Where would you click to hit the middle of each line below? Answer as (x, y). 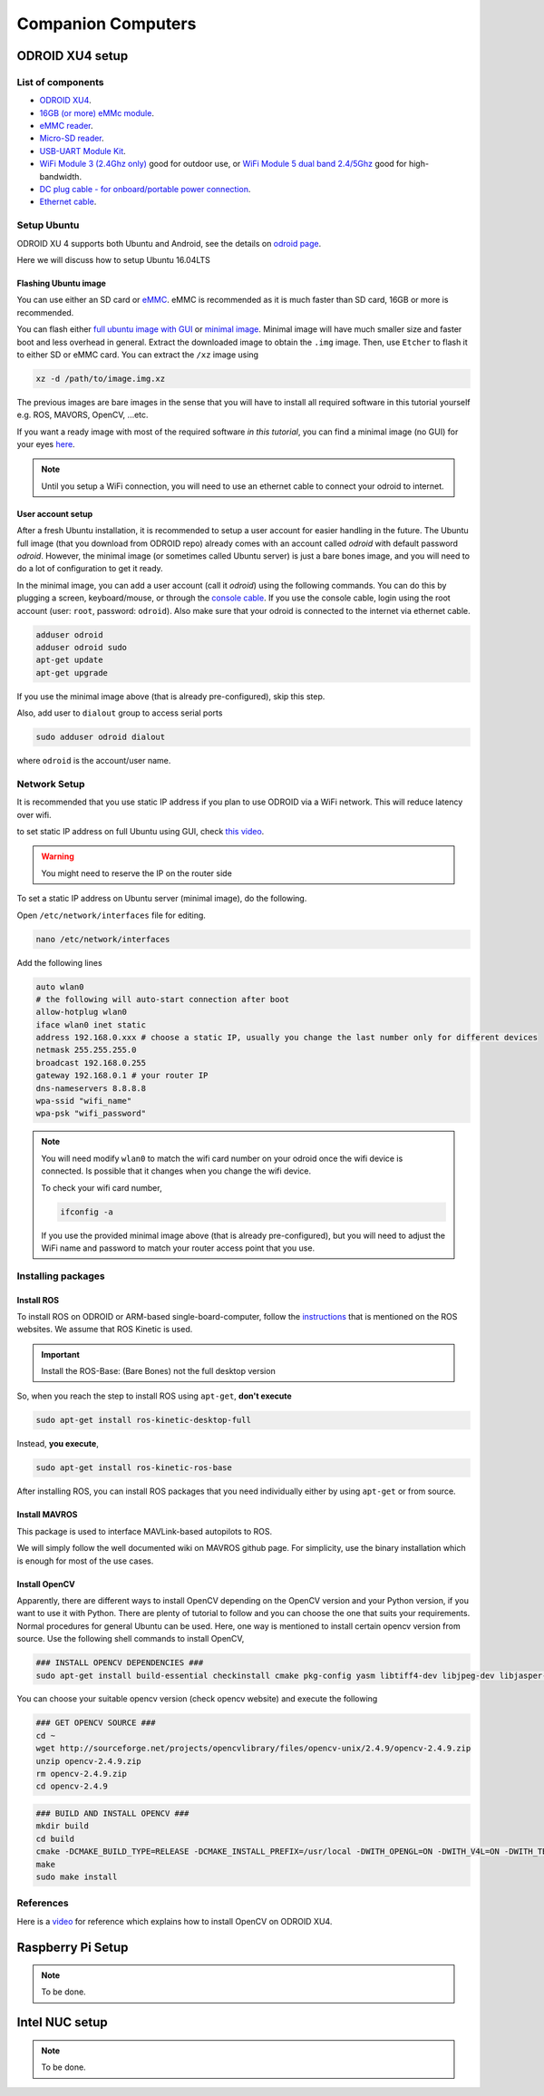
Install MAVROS (47, 1515)
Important (61, 1354)
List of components (60, 82)
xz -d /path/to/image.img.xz (101, 378)
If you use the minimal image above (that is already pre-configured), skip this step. (171, 696)
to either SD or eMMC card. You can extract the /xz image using (137, 355)
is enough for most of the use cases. (85, 1561)
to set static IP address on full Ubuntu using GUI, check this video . (141, 831)
